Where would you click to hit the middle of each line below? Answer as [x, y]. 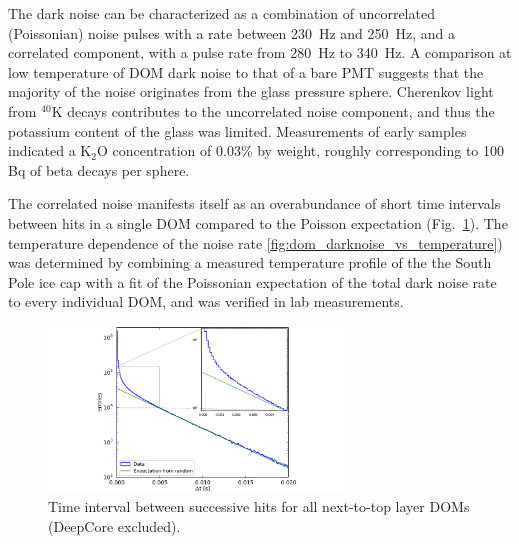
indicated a [42, 150]
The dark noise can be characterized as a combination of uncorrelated [221, 13]
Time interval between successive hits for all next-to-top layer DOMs [259, 506]
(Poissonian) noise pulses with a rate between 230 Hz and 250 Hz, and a [232, 32]
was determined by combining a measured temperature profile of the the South [250, 262]
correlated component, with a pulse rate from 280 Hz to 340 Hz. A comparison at [260, 52]
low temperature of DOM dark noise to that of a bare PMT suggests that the [246, 71]
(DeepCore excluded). [114, 526]
